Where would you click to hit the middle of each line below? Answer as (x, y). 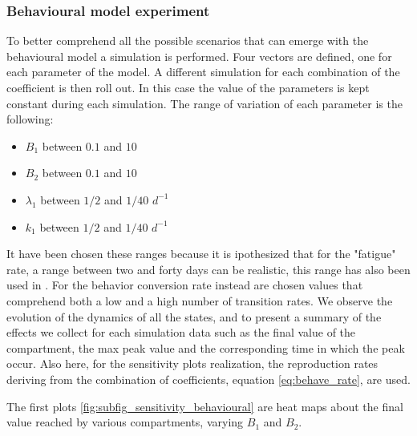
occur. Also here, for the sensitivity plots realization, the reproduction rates (192, 363)
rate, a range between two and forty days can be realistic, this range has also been (208, 269)
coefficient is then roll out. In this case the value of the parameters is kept (188, 87)
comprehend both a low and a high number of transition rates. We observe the (200, 300)
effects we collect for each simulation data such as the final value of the (181, 332)
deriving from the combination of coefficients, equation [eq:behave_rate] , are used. (208, 379)
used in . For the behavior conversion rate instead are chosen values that (185, 285)
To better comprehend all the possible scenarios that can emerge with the (188, 40)
